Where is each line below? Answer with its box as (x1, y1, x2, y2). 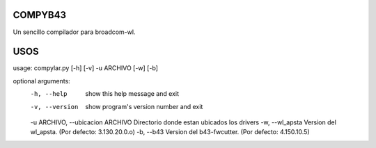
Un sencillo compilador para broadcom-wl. (13, 28, 136, 36)
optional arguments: (13, 76, 71, 85)
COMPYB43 (13, 9, 66, 21)
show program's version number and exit (85, 102, 203, 110)
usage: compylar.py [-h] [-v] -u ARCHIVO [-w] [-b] (13, 64, 158, 72)
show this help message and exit (85, 90, 179, 98)
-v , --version (30, 103, 79, 110)
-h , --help (30, 90, 68, 98)
